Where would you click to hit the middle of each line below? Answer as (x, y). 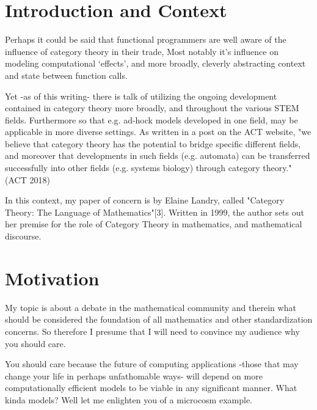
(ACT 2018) (27, 179)
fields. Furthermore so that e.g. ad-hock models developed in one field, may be (151, 119)
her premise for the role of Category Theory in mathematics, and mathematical (154, 224)
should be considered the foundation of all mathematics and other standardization (159, 319)
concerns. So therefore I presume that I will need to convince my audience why (152, 331)
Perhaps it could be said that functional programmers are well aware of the (146, 39)
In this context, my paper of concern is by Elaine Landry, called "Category (145, 200)
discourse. (23, 236)
